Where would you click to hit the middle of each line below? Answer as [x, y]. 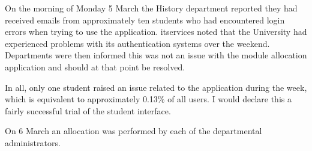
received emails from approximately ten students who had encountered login [145, 20]
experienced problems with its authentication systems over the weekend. [137, 43]
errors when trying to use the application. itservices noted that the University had [156, 32]
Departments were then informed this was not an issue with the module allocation [156, 55]
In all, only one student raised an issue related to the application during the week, [156, 87]
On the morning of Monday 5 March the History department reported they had [151, 8]
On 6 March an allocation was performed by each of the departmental [133, 131]
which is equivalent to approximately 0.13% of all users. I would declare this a [148, 99]
